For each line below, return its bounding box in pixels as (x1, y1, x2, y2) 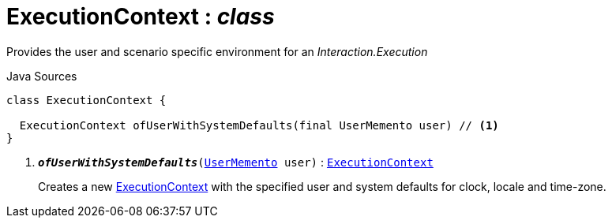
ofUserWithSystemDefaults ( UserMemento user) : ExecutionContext (38, 155, 434, 169)
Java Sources (6, 69, 77, 83)
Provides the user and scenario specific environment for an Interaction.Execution (6, 44, 428, 58)
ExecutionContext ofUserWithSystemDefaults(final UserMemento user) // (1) (19, 118, 499, 132)
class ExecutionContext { (6, 93, 167, 106)
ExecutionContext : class (6, 3, 275, 30)
